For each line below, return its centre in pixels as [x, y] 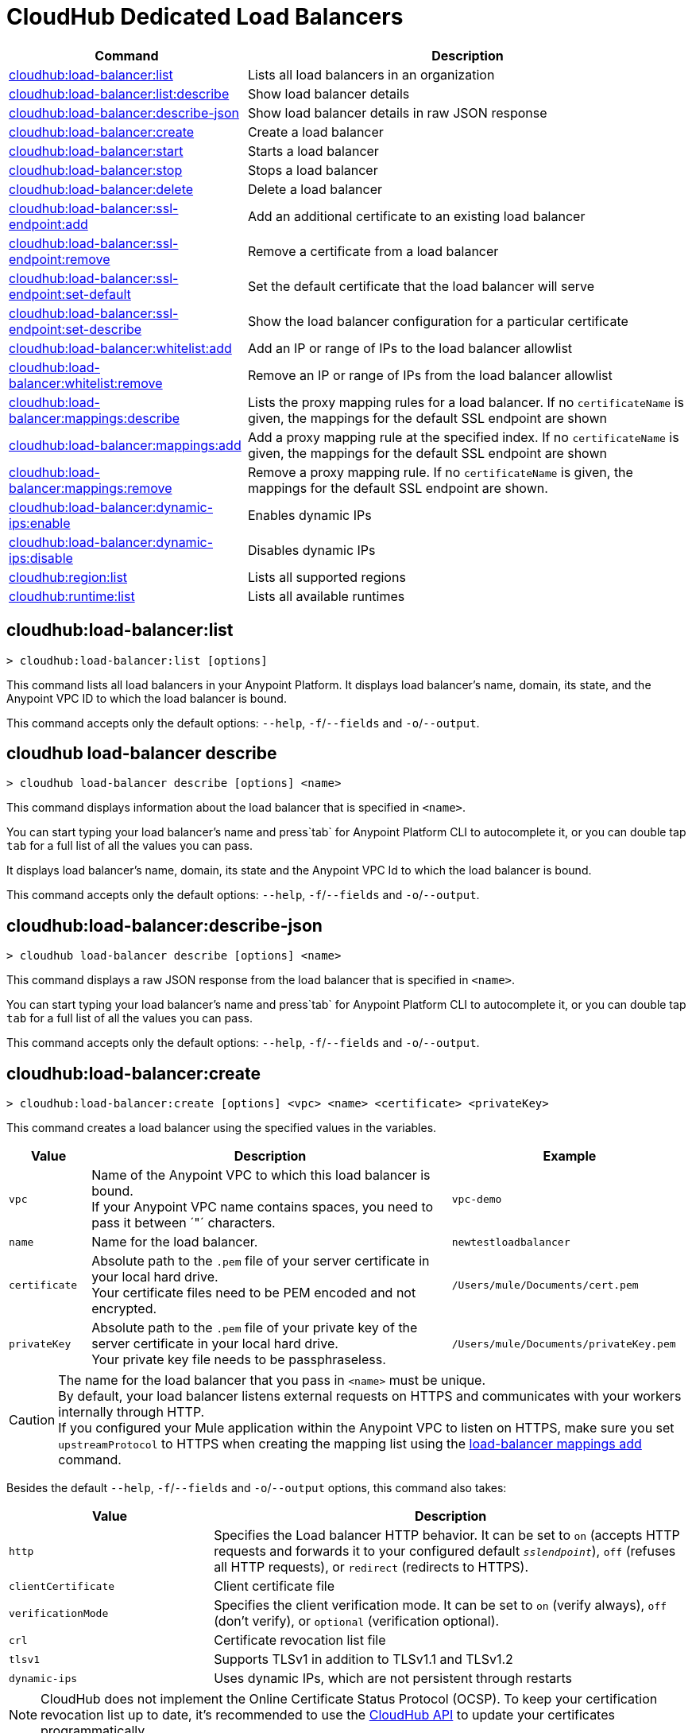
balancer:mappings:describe [95, 418]
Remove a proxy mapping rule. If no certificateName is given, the [440, 472]
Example [570, 1156]
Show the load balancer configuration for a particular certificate [438, 321]
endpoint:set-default [70, 294]
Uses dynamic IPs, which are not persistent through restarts [393, 1679]
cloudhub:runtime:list [72, 596]
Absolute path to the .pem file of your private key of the [255, 1328]
